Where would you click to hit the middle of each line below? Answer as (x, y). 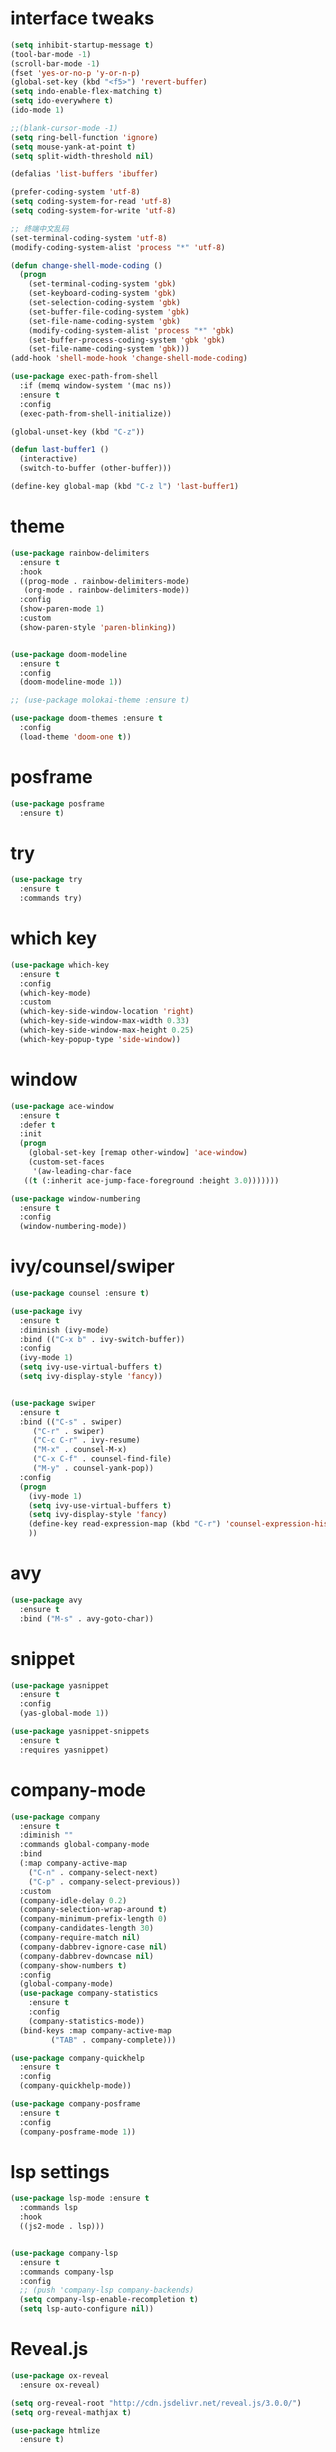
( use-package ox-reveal (60, 2376)
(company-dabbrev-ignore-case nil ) (93, 1947)
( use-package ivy (46, 1311)
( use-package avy (46, 1600)
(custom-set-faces (66, 1162)
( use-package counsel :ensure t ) (80, 1293)
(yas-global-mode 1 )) (64, 1713)
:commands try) (51, 898)
